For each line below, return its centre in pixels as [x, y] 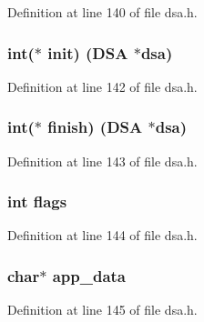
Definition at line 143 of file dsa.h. [102, 161]
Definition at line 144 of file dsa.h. [102, 235]
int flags [37, 201]
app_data [89, 275]
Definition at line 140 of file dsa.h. [102, 12]
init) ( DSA [88, 52]
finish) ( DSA [95, 127]
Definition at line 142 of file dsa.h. [102, 86]
